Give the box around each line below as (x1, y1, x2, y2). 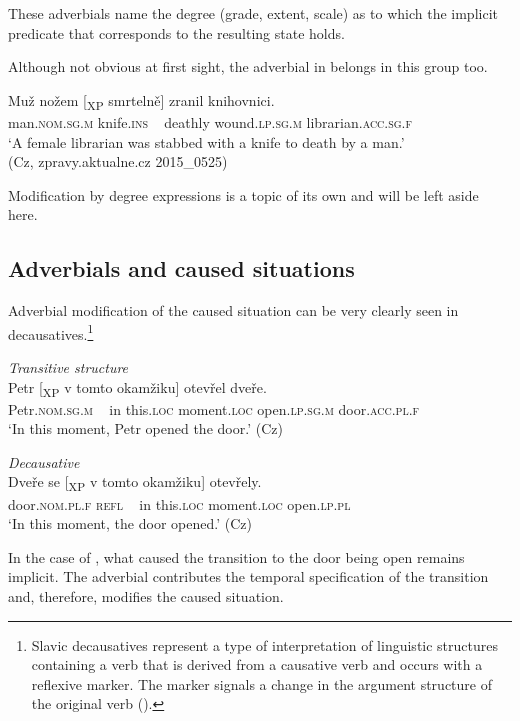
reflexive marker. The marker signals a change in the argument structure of (31, 673, 492, 694)
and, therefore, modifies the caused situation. (8, 585, 284, 606)
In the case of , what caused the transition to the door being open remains (8, 546, 465, 567)
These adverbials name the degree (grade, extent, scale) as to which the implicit (8, 3, 498, 23)
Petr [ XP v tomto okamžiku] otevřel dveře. (8, 376, 267, 400)
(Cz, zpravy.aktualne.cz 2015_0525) (8, 151, 228, 172)
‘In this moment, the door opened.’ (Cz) (8, 513, 252, 534)
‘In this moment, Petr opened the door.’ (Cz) (8, 418, 283, 439)
